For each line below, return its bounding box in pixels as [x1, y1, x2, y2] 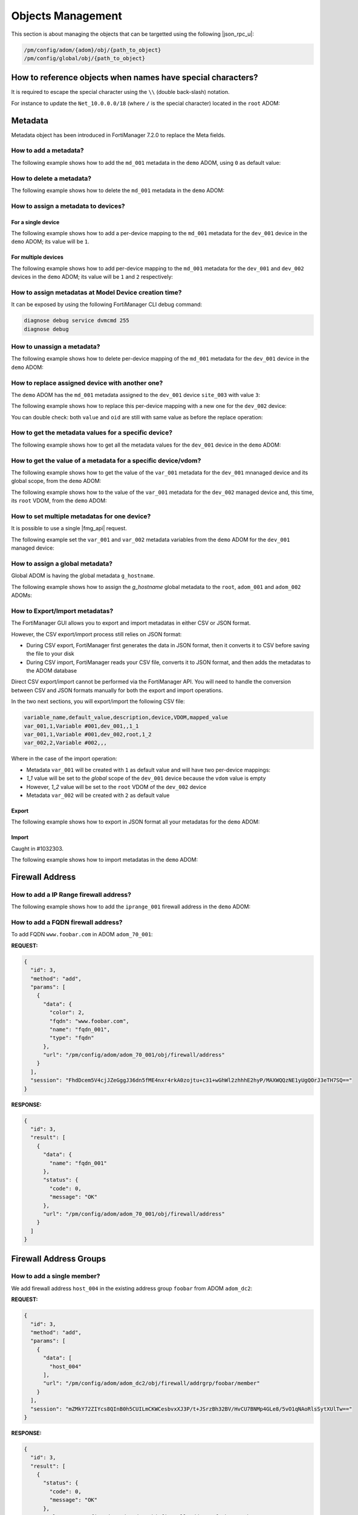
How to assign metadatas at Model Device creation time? [11, 288, 182, 296]
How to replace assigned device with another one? [11, 379, 163, 387]
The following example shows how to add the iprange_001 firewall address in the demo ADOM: [11, 903, 251, 910]
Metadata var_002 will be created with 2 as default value [26, 791, 170, 799]
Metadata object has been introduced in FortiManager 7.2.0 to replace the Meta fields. [11, 131, 226, 139]
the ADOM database [26, 667, 77, 674]
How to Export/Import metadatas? [11, 607, 114, 615]
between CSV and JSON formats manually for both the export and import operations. [11, 687, 223, 694]
